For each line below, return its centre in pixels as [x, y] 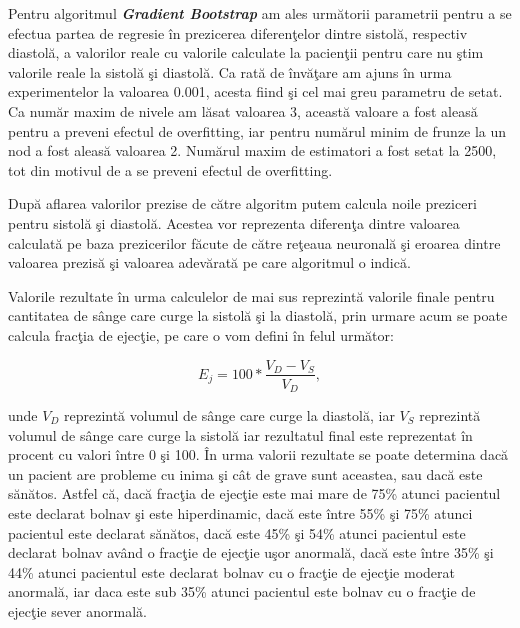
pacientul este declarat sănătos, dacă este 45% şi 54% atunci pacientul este [237, 532]
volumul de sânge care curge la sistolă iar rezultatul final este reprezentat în [240, 434]
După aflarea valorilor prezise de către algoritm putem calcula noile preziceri [242, 203]
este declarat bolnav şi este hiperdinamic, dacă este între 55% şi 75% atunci [240, 512]
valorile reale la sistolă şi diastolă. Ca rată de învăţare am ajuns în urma [230, 71]
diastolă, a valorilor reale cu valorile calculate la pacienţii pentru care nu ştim [246, 52]
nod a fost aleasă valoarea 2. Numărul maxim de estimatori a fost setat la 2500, [252, 150]
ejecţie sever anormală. [77, 610]
